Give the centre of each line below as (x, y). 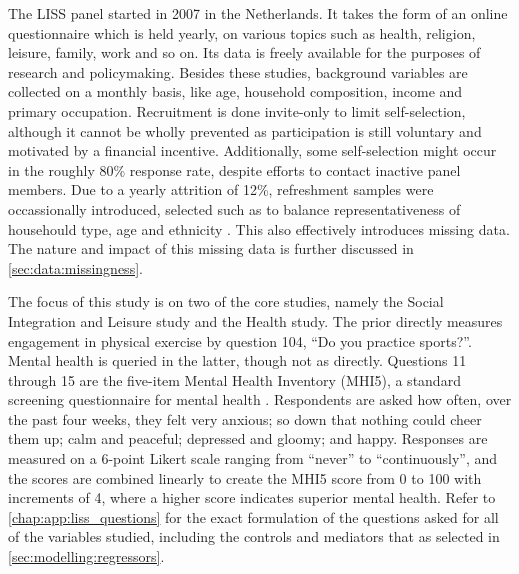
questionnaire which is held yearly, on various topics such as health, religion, (242, 32)
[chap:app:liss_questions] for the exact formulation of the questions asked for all (253, 516)
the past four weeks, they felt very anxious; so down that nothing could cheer (245, 418)
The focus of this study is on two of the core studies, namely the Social (226, 301)
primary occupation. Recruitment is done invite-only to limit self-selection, (237, 110)
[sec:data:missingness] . (75, 267)
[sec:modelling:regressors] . (86, 556)
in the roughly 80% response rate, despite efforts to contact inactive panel (234, 169)
